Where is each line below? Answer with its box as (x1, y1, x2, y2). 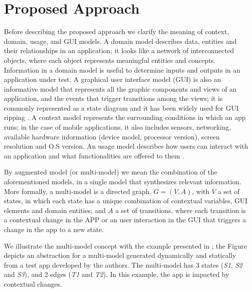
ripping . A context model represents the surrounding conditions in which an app (4, 112, 246, 122)
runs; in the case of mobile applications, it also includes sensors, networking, (4, 122, 231, 132)
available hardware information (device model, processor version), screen (4, 131, 220, 141)
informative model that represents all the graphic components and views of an (4, 83, 237, 94)
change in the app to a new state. (4, 224, 104, 234)
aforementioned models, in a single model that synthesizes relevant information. (4, 176, 241, 187)
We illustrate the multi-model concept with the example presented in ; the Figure (4, 240, 247, 251)
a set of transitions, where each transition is (115, 205, 246, 215)
